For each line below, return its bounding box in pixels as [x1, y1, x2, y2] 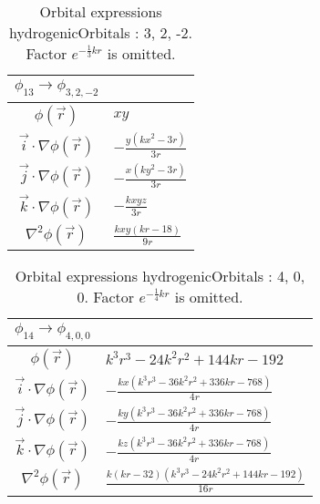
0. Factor [77, 285, 135, 307]
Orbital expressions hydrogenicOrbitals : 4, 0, [15, 264, 305, 286]
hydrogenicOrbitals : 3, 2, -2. [8, 22, 193, 43]
